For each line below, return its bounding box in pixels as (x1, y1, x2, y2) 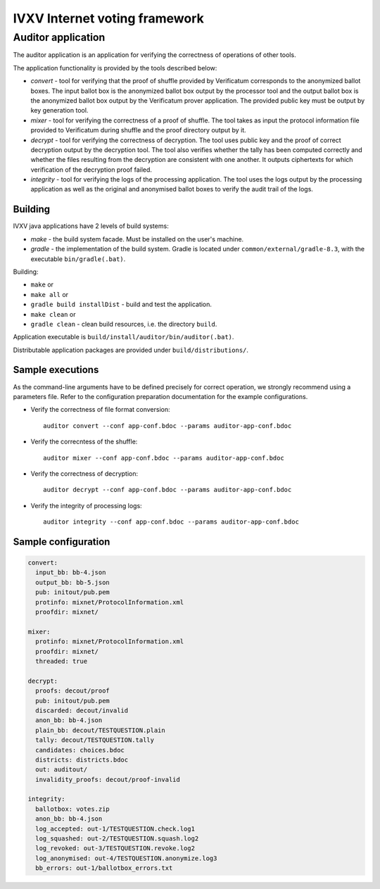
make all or (30, 290, 69, 298)
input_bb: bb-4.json (35, 569, 106, 576)
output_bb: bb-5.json (35, 578, 110, 586)
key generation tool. (30, 106, 89, 115)
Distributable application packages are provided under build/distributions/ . (13, 346, 249, 354)
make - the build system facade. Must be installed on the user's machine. (30, 234, 244, 243)
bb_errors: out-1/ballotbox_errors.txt (35, 864, 173, 872)
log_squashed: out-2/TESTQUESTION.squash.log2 (35, 835, 199, 843)
